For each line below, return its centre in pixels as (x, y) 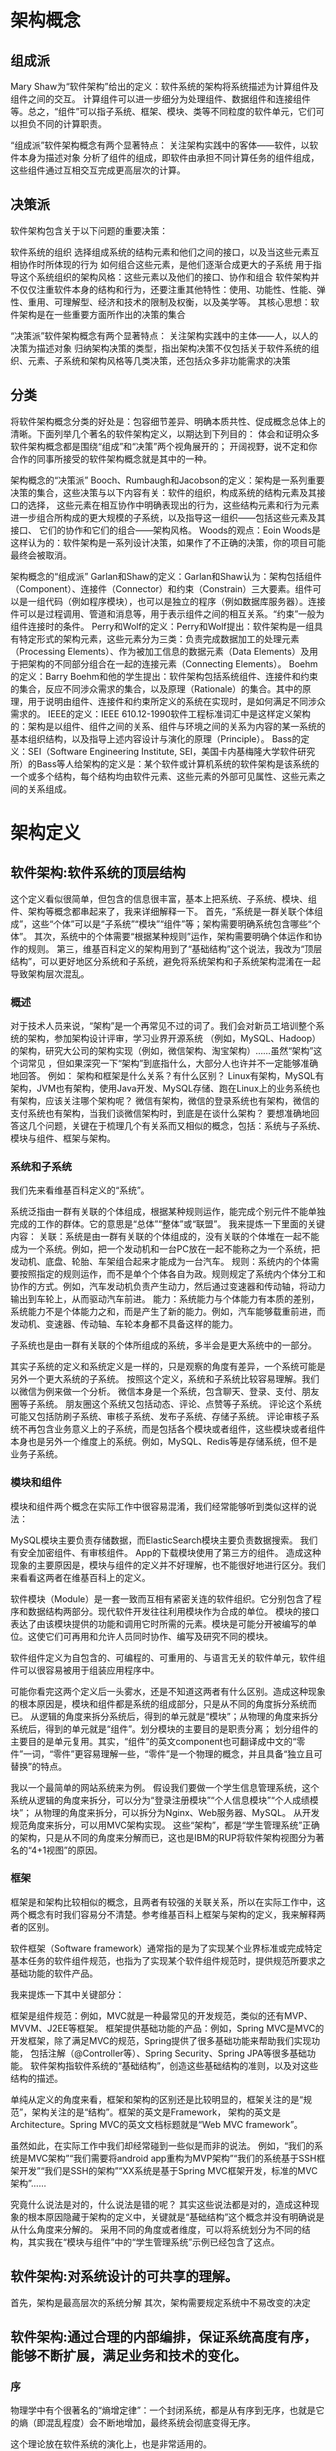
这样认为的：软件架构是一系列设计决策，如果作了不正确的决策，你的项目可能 (168, 542)
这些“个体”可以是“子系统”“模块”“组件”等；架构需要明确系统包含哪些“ (171, 923)
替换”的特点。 (39, 1766)
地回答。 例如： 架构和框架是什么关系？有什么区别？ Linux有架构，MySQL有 (167, 1075)
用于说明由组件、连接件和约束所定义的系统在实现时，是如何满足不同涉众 (176, 701)
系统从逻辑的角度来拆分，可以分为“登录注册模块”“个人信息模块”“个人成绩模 (164, 1800)
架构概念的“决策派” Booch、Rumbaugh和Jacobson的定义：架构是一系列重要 (167, 480)
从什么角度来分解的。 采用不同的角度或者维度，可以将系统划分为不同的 (156, 2229)
